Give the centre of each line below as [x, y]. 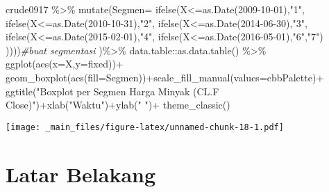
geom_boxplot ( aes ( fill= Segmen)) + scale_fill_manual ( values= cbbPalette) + [165, 77]
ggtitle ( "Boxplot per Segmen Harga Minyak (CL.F [112, 91]
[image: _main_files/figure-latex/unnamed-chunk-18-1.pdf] [145, 127]
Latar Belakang [81, 174]
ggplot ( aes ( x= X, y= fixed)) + [65, 64]
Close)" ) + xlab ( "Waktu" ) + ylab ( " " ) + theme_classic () [118, 105]
